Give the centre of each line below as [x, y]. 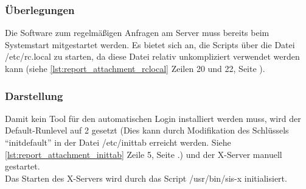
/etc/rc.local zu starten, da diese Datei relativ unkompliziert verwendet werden [152, 56]
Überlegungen [40, 9]
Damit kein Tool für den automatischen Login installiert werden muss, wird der [153, 118]
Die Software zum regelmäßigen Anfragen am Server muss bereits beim [137, 33]
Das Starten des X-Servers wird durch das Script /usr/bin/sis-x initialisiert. [146, 178]
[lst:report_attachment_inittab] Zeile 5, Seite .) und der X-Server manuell [144, 154]
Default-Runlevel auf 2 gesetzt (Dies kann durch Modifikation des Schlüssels [147, 130]
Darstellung [34, 95]
